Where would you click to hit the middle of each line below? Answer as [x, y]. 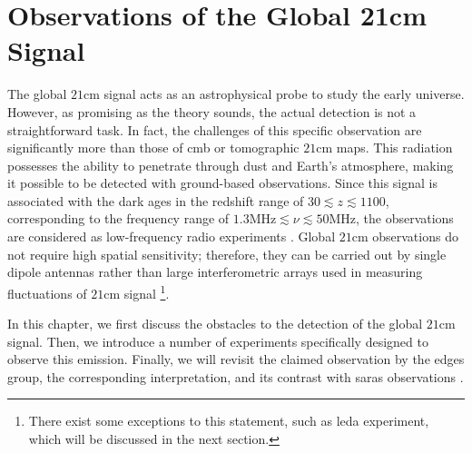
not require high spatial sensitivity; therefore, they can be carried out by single [227, 254]
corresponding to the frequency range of [118, 218]
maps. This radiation [394, 148]
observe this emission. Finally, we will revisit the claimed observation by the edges [236, 359]
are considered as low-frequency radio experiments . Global [172, 236]
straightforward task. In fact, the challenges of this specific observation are [215, 129]
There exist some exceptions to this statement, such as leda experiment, [229, 421]
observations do [415, 236]
